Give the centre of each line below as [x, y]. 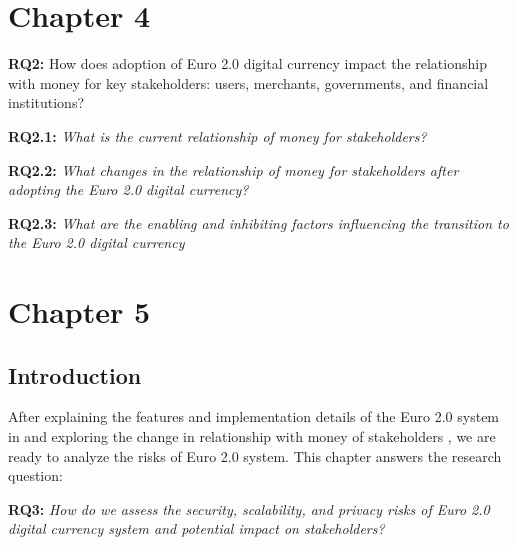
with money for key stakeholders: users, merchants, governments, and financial [248, 82]
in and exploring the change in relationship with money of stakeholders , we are [252, 436]
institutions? [46, 102]
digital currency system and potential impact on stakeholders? [196, 528]
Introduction [75, 374]
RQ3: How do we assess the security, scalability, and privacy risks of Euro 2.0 [249, 508]
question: [35, 475]
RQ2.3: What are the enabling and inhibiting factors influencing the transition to [258, 222]
